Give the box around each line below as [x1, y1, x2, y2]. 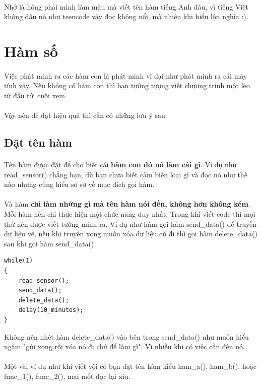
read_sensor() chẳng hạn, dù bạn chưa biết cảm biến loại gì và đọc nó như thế [4, 169, 247, 179]
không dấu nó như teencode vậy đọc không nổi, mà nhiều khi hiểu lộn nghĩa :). [4, 11, 248, 22]
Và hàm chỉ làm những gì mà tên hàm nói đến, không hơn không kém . [4, 199, 250, 209]
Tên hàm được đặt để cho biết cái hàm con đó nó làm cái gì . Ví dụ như [4, 159, 237, 170]
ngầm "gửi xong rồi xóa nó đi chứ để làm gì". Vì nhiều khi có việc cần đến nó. [4, 341, 245, 352]
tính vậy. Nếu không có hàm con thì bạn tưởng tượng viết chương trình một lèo [4, 80, 250, 91]
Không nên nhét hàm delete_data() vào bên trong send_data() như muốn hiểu [4, 331, 249, 342]
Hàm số [4, 40, 58, 61]
